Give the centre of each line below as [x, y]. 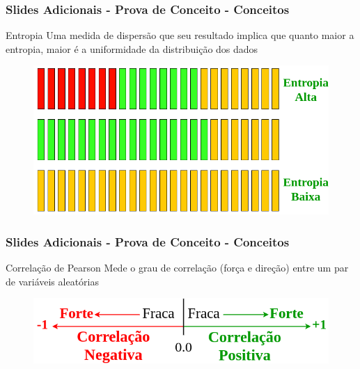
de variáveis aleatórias [52, 281]
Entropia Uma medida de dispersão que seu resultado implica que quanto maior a [180, 35]
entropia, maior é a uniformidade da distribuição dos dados [132, 48]
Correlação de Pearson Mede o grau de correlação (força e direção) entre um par [177, 267]
